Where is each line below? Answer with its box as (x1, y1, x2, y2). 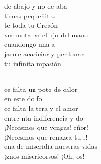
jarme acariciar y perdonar (4, 48, 84, 58)
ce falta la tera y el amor (4, 103, 78, 113)
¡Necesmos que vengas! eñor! (4, 122, 88, 132)
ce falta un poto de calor (4, 84, 78, 94)
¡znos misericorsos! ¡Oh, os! (4, 150, 84, 161)
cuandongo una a (4, 39, 55, 49)
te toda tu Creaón (4, 20, 58, 30)
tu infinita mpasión (4, 58, 61, 68)
